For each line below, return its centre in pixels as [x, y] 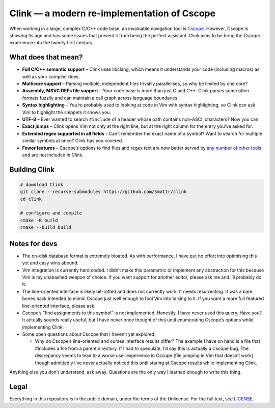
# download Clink [42, 184]
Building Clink [32, 169]
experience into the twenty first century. [51, 43]
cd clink [31, 199]
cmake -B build [39, 220]
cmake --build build [46, 227]
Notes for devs [33, 244]
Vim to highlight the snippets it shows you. [67, 112]
